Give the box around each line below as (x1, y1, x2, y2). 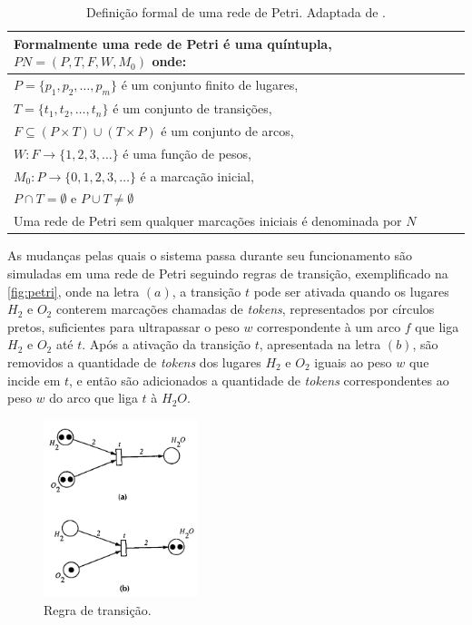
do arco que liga (49, 388, 138, 407)
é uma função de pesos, (123, 143, 251, 162)
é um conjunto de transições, (113, 99, 272, 118)
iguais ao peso (314, 352, 392, 371)
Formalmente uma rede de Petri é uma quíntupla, (14, 34, 332, 53)
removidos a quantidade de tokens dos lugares (7, 352, 261, 371)
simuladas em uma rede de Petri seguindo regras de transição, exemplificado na (7, 263, 448, 282)
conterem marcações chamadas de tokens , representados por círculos (55, 299, 435, 318)
